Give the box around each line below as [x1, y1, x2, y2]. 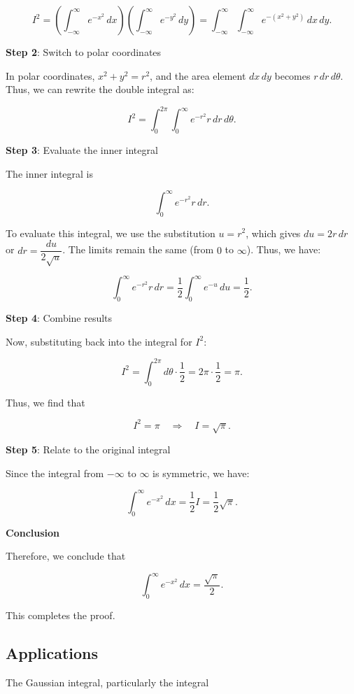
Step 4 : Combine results [6, 311, 113, 325]
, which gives [246, 225, 301, 240]
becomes [274, 68, 311, 83]
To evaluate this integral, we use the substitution [6, 225, 215, 240]
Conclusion [6, 525, 60, 539]
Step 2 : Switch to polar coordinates [6, 45, 162, 59]
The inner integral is [6, 166, 93, 180]
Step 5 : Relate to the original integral [6, 442, 171, 457]
